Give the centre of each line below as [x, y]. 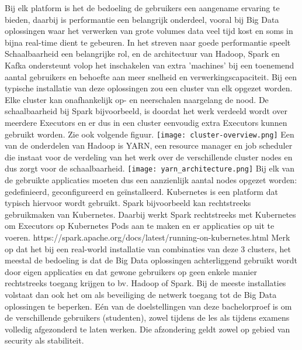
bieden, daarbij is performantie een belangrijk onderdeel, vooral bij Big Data [142, 19]
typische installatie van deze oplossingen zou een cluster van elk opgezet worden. [149, 88]
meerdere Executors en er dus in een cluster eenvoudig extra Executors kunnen [146, 122]
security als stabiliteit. [44, 340]
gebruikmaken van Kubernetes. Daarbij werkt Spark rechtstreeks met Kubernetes [150, 214]
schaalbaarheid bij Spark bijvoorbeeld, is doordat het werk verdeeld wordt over [146, 111]
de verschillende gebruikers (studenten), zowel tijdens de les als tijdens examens [147, 318]
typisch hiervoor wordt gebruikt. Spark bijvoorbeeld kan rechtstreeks [128, 203]
